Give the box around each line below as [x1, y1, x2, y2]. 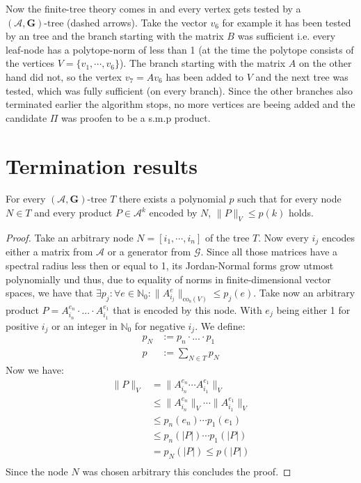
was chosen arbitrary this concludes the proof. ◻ [82, 464, 291, 479]
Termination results [6, 151, 198, 180]
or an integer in [51, 318, 118, 333]
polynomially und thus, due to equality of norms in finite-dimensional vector [6, 271, 331, 286]
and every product [34, 205, 113, 220]
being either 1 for [276, 302, 351, 317]
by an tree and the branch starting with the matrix [6, 29, 224, 43]
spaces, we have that [6, 285, 93, 300]
